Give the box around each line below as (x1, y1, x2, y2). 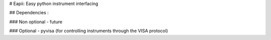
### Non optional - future (9, 19, 63, 25)
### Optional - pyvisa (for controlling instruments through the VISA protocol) (9, 28, 168, 34)
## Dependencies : (9, 10, 49, 16)
